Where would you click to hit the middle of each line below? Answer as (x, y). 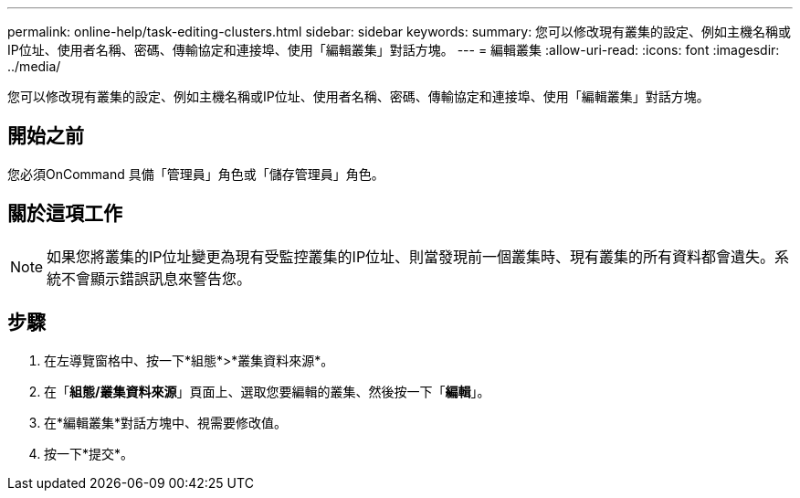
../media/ (34, 66)
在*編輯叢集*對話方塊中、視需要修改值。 (166, 422)
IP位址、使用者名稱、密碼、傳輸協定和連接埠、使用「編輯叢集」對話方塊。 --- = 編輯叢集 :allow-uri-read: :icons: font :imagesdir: (394, 50)
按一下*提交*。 (89, 453)
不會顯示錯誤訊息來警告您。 (157, 278)
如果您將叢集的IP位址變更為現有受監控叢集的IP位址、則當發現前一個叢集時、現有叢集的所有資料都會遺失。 (411, 256)
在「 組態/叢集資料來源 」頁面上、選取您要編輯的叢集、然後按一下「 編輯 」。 (267, 391)
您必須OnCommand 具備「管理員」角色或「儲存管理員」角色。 (196, 174)
